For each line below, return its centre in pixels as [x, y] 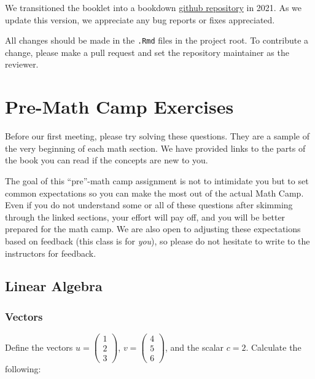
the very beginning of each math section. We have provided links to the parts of [155, 148]
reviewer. [22, 64]
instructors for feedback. [51, 253]
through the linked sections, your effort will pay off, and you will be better [145, 217]
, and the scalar [195, 347]
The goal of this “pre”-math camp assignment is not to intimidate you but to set [157, 180]
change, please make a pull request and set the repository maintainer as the [147, 52]
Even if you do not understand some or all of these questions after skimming [149, 205]
